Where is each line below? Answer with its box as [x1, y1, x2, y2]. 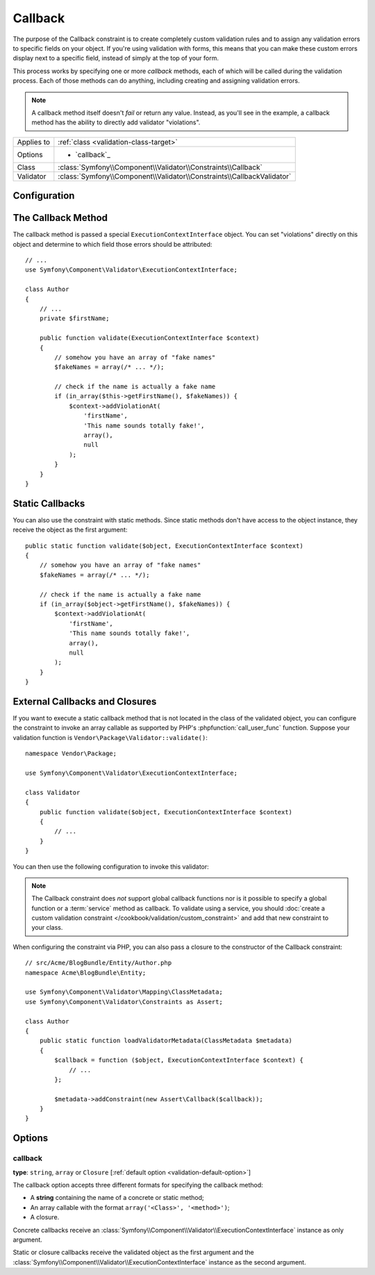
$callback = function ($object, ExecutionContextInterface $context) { [54, 1056, 303, 1064]
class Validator [25, 789, 81, 796]
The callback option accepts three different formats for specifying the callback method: [12, 1181, 263, 1190]
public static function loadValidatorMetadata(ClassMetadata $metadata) [39, 1037, 293, 1045]
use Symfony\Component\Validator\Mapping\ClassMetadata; [25, 988, 224, 996]
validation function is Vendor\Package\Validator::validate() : [12, 733, 208, 741]
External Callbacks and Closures [12, 696, 157, 707]
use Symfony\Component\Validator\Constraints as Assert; [25, 998, 224, 1005]
